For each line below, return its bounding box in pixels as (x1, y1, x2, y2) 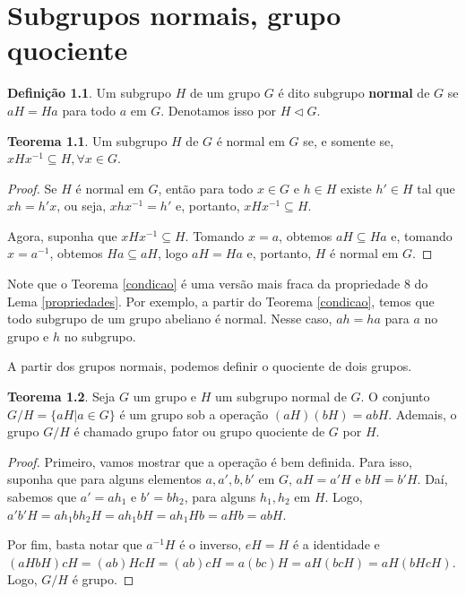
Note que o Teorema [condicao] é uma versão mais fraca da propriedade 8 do (7, 274, 428, 293)
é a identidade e (292, 535, 380, 554)
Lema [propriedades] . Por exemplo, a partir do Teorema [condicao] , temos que (7, 291, 435, 310)
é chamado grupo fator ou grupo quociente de (73, 422, 325, 441)
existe (341, 178, 372, 197)
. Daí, (417, 470, 448, 488)
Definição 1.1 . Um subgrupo (7, 83, 171, 102)
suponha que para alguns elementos (7, 470, 202, 488)
